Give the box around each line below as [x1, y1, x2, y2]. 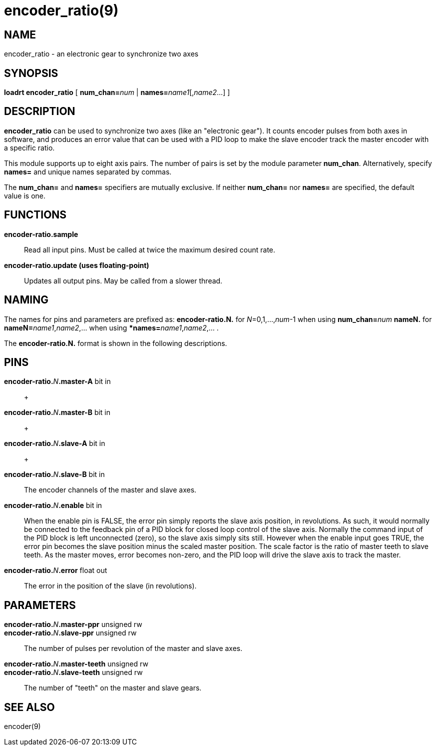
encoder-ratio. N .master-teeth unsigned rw [4, 659, 148, 668]
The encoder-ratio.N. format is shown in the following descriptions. [4, 338, 227, 347]
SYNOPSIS [4, 66, 58, 79]
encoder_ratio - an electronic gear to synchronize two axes [4, 49, 199, 58]
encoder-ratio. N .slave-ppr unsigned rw [4, 628, 137, 637]
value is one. [4, 191, 46, 200]
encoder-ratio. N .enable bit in [4, 501, 102, 510]
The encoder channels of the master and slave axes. [24, 485, 197, 494]
